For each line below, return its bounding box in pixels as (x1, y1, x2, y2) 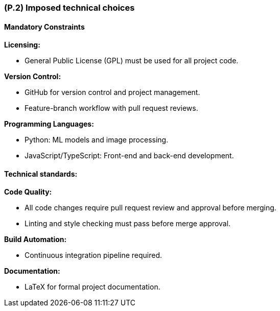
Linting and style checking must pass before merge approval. (25, 219, 231, 228)
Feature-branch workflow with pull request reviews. (25, 104, 198, 113)
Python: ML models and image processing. (25, 135, 169, 145)
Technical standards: (4, 169, 78, 178)
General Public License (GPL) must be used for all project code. (25, 56, 239, 65)
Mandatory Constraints (4, 22, 85, 31)
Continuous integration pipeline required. (25, 251, 162, 260)
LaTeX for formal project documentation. (25, 282, 160, 292)
